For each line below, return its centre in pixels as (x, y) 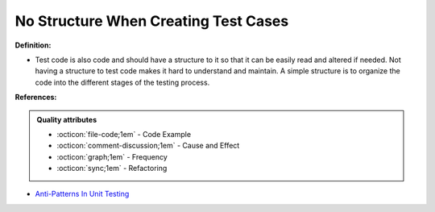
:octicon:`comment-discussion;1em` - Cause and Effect (148, 146)
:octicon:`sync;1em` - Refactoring (112, 168)
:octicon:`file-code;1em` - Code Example (124, 134)
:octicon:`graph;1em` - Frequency (112, 156)
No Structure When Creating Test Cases (152, 21)
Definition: (33, 45)
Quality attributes (66, 119)
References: (36, 98)
